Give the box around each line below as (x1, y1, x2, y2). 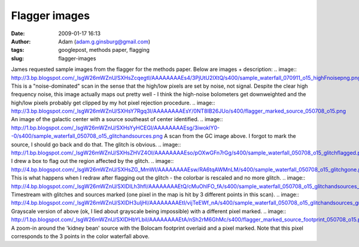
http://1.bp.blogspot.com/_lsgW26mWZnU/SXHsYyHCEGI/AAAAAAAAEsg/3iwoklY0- (11, 124, 220, 131)
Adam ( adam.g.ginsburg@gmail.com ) (58, 38, 151, 45)
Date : (11, 30, 25, 37)
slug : (11, 54, 24, 62)
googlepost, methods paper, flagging (58, 47, 150, 54)
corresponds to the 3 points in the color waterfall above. (11, 233, 150, 240)
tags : (11, 47, 25, 54)
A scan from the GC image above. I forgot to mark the (163, 132, 296, 140)
